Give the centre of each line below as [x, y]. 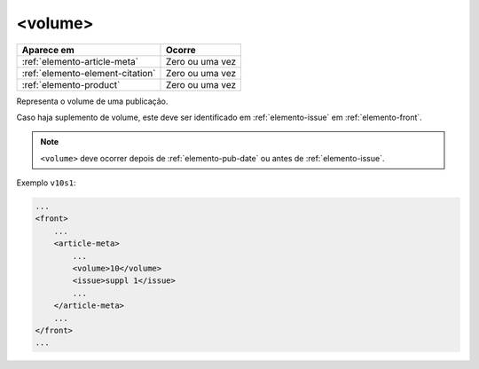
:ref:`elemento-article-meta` [80, 61]
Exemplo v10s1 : [46, 183]
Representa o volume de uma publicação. [92, 101]
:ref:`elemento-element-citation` [89, 73]
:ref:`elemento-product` [71, 84]
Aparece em [48, 50]
